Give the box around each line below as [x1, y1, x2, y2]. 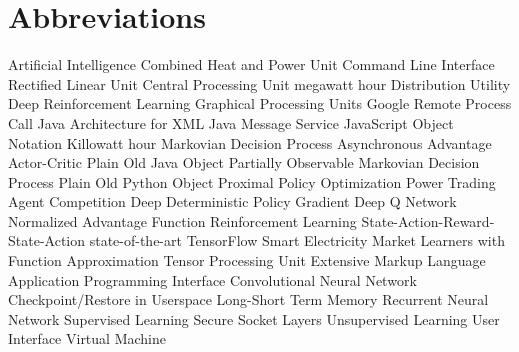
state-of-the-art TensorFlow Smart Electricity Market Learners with [89, 230, 505, 251]
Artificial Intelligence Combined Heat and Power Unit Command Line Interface [8, 54, 495, 75]
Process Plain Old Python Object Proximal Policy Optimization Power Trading [8, 171, 496, 192]
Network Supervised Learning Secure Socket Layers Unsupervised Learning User [8, 308, 500, 329]
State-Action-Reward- [361, 210, 495, 231]
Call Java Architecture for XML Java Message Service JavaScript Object [8, 112, 454, 133]
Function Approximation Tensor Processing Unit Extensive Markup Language [8, 250, 486, 271]
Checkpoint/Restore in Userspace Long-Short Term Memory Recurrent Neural [8, 289, 489, 310]
